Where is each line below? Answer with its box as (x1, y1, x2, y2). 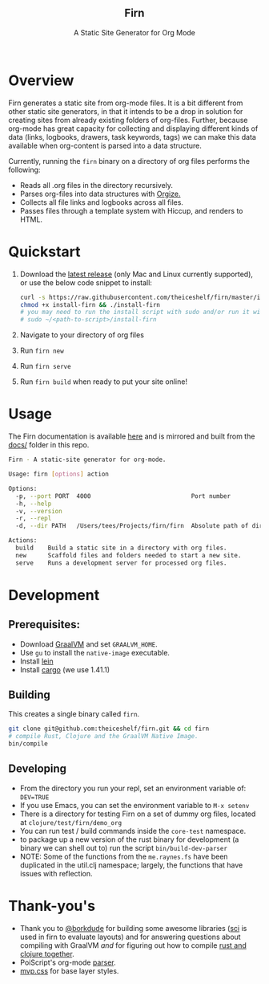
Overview (8, 71, 74, 89)
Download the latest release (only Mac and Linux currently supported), (19, 269, 254, 279)
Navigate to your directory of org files (19, 330, 144, 340)
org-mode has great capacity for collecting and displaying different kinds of (8, 124, 259, 133)
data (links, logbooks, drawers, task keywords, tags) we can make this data (8, 132, 256, 141)
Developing (8, 762, 66, 776)
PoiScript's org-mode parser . (19, 957, 116, 967)
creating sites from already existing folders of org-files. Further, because (8, 115, 248, 125)
